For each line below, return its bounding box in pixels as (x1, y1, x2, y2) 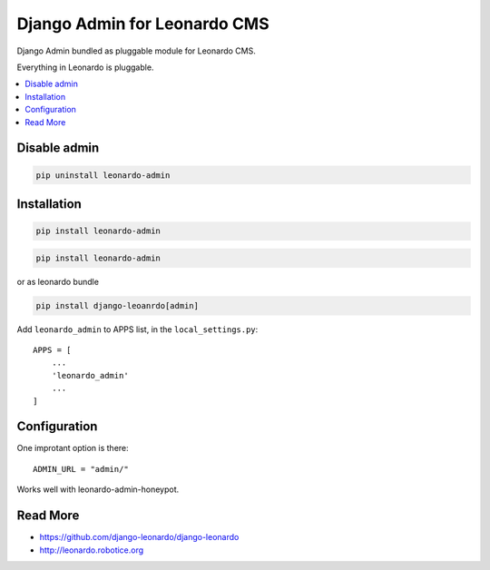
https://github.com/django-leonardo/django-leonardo (39, 532, 240, 543)
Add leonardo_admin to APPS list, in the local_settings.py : (16, 323, 259, 335)
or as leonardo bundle (16, 276, 100, 287)
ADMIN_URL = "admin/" (33, 464, 129, 474)
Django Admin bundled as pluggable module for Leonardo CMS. (16, 45, 256, 56)
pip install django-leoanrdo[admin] (35, 300, 200, 310)
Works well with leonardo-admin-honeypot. (16, 484, 180, 495)
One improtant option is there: (16, 443, 129, 454)
